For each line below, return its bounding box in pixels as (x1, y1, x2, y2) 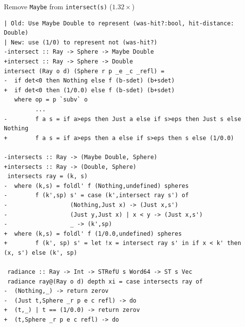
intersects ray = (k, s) (7, 173, 88, 180)
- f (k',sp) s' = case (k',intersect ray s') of (4, 192, 189, 199)
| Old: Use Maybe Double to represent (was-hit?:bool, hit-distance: (4, 20, 234, 27)
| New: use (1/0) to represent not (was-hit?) (4, 39, 157, 46)
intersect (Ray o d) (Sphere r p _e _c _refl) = (4, 67, 165, 75)
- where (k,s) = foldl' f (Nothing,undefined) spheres (4, 182, 189, 189)
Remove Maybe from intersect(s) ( (4, 1, 113, 11)
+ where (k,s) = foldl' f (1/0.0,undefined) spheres (4, 230, 182, 237)
